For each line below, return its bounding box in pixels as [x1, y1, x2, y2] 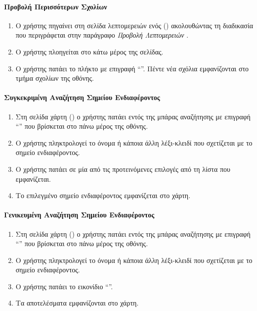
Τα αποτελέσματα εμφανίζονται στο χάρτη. [15, 298, 139, 308]
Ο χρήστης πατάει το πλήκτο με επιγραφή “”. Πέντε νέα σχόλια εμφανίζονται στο [15, 63, 249, 73]
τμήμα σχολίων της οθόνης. [15, 73, 94, 83]
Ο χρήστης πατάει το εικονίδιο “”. [15, 281, 113, 291]
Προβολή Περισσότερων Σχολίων [4, 1, 107, 11]
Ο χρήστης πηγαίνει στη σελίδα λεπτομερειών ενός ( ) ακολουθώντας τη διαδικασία [15, 20, 253, 30]
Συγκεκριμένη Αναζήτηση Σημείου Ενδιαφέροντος [4, 92, 160, 103]
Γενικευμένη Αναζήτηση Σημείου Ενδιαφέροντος [4, 209, 155, 220]
